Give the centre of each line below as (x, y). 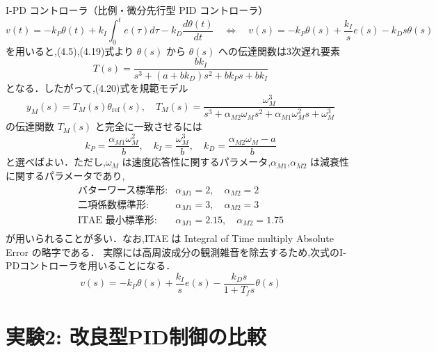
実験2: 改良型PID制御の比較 (136, 336)
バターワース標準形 (121, 190)
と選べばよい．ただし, (56, 162)
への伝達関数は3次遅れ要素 (279, 50)
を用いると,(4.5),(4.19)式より (70, 50)
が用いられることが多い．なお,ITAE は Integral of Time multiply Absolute (170, 238)
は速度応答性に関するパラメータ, (196, 162)
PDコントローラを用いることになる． (91, 265)
